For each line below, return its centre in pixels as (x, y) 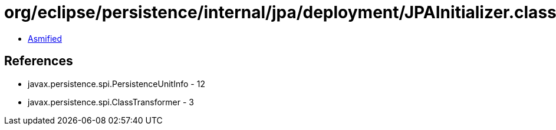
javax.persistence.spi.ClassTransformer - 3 (111, 102)
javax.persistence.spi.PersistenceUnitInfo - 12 (116, 84)
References (39, 61)
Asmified (45, 38)
